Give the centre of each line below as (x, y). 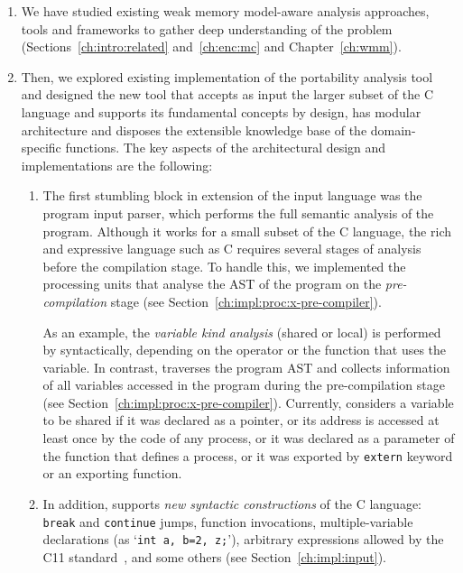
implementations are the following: (117, 165)
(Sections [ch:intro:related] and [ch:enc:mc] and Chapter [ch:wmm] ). (211, 46)
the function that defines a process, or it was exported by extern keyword (248, 455)
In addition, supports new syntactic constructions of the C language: (232, 503)
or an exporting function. (112, 473)
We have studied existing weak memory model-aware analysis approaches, (225, 11)
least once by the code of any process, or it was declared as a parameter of (249, 438)
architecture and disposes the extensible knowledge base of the (194, 129)
